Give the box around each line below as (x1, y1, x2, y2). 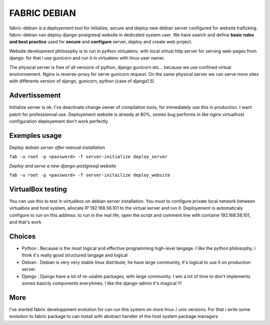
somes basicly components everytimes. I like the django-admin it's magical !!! (21, 280, 182, 286)
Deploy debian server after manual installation (9, 144, 105, 150)
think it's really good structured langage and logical (21, 252, 127, 258)
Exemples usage (9, 131, 62, 140)
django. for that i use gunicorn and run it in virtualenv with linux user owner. (9, 55, 165, 61)
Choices (9, 232, 36, 241)
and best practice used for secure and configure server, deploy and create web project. (9, 39, 192, 45)
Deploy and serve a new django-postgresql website (9, 163, 116, 169)
